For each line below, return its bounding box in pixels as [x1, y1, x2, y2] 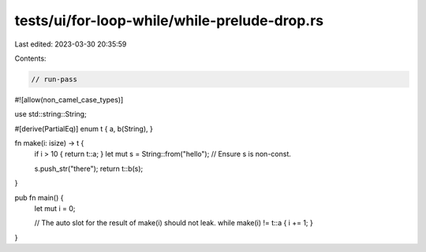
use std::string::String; [14, 109, 87, 119]
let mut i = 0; [34, 204, 76, 213]
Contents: [14, 54, 47, 63]
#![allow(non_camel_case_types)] [14, 94, 124, 104]
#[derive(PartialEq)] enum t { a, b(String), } [14, 124, 153, 133]
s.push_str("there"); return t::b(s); [34, 164, 144, 173]
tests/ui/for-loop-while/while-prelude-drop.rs [14, 12, 323, 29]
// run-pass [31, 75, 78, 83]
